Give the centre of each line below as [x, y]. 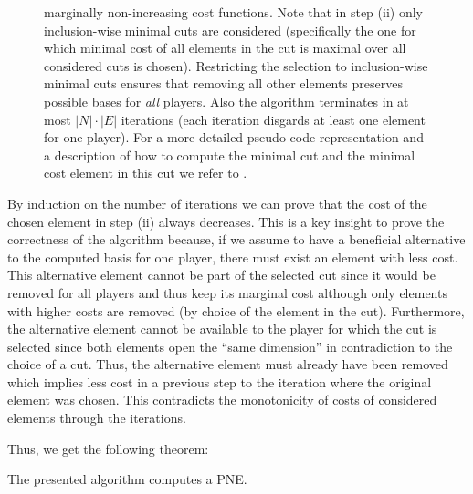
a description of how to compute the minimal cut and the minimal [230, 154]
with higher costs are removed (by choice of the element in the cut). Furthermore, [236, 310]
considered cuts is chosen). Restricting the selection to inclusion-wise [236, 65]
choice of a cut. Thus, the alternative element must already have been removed [228, 364]
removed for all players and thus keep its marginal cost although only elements [227, 292]
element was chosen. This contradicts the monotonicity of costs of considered [222, 400]
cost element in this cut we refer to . [146, 173]
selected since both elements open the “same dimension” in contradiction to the [230, 346]
